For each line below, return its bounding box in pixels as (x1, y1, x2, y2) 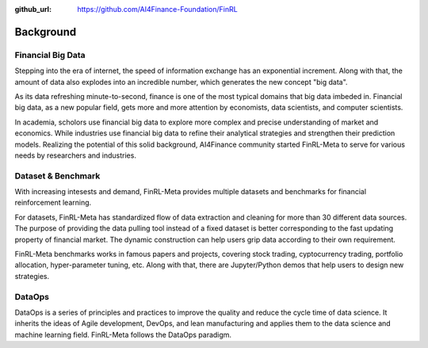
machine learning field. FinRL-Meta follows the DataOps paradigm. (14, 330, 232, 339)
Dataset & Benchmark (14, 170, 101, 182)
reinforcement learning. (14, 198, 92, 208)
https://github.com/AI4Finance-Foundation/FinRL (77, 5, 238, 13)
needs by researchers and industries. (14, 151, 136, 160)
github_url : (14, 5, 52, 13)
